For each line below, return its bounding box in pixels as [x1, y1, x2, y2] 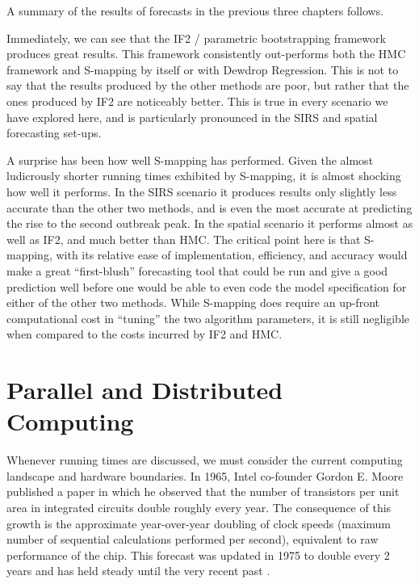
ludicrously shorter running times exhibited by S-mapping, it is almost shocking [6, 167, 401, 184]
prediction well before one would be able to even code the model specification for [6, 278, 407, 295]
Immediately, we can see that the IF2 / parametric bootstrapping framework [6, 29, 386, 46]
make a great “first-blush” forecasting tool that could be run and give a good [6, 262, 388, 279]
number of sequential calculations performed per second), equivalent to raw [6, 531, 379, 548]
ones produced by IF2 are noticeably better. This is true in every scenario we [6, 92, 388, 109]
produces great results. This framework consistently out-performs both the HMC [6, 45, 406, 62]
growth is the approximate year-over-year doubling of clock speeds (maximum [6, 515, 392, 531]
